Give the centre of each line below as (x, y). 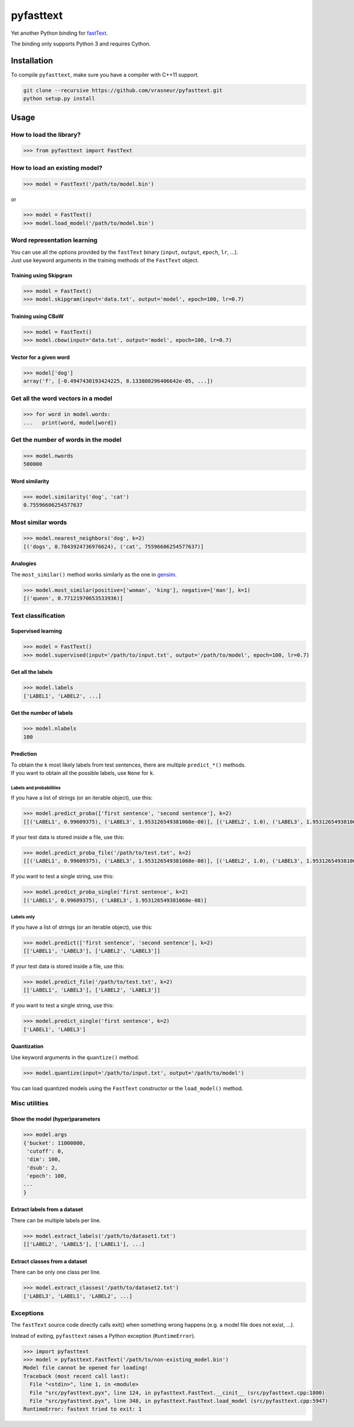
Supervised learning (36, 631)
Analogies (24, 564)
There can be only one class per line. (56, 1272)
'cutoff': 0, (45, 1151)
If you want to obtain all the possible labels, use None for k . (83, 773)
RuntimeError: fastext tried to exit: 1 (82, 1409)
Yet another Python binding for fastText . (60, 33)
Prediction (24, 754)
